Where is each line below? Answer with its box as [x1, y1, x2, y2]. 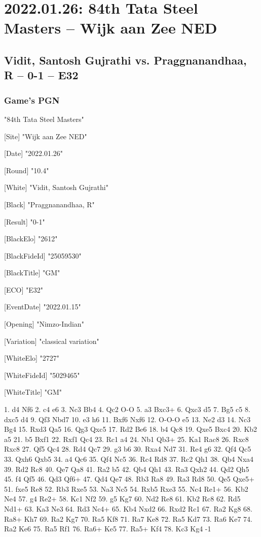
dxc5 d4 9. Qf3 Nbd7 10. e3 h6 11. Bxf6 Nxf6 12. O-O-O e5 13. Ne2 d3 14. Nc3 [4, 414, 251, 424]
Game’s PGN [4, 93, 60, 106]
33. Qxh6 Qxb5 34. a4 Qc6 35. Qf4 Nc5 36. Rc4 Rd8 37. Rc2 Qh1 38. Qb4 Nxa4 [4, 454, 254, 464]
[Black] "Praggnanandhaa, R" [4, 199, 95, 209]
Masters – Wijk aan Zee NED [4, 17, 217, 38]
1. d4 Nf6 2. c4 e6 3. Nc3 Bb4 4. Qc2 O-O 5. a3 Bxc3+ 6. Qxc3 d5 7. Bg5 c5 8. [4, 404, 250, 415]
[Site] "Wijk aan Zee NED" [4, 131, 87, 141]
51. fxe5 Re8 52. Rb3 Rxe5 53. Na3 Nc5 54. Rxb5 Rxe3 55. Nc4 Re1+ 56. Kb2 [4, 483, 248, 494]
